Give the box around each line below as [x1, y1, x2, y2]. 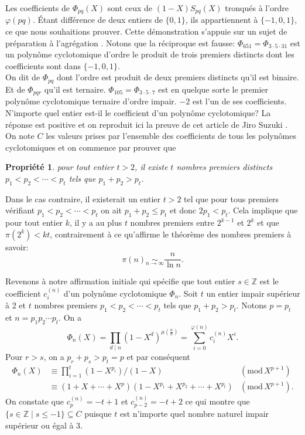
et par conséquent [126, 350, 190, 362]
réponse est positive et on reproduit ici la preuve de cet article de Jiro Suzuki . [5, 118, 288, 130]
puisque [84, 407, 112, 420]
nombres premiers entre [130, 216, 215, 229]
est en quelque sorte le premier [158, 83, 269, 95]
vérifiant [5, 204, 35, 216]
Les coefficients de [5, 2, 70, 13]
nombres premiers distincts [176, 161, 273, 173]
